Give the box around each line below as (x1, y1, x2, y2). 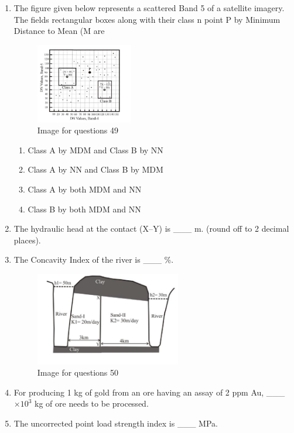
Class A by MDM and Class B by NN (28, 143, 163, 156)
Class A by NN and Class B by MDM (28, 163, 163, 176)
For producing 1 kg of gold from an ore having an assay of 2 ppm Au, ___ (13, 386, 285, 398)
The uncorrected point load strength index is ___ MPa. (13, 417, 218, 429)
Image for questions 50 (37, 366, 119, 379)
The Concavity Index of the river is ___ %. (13, 253, 174, 266)
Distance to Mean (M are (13, 25, 105, 37)
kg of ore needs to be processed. (35, 397, 149, 410)
